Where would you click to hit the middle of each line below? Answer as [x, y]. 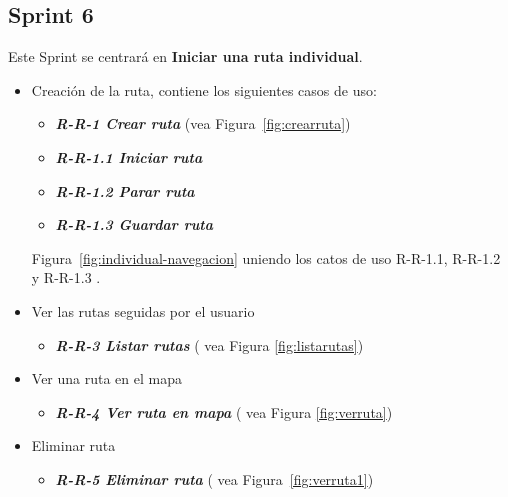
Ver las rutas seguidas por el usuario [143, 310]
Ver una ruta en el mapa [106, 378]
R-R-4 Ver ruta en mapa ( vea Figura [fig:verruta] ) [224, 411]
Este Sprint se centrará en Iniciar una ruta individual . [185, 56]
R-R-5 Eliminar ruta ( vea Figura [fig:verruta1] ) [214, 478]
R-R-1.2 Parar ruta [125, 190]
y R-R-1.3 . [66, 277]
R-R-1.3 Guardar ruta [134, 224]
